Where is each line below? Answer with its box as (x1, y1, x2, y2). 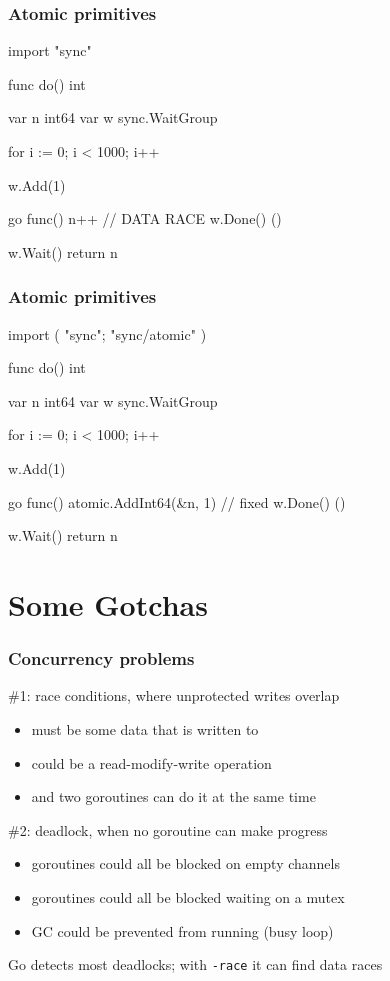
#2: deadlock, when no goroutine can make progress (8, 819, 328, 840)
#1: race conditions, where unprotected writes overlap (8, 685, 340, 706)
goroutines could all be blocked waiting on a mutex (31, 886, 345, 907)
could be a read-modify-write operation (31, 752, 272, 773)
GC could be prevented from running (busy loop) (31, 920, 334, 941)
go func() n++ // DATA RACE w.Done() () (8, 208, 282, 229)
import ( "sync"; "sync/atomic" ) (8, 323, 207, 344)
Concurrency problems (8, 646, 195, 671)
